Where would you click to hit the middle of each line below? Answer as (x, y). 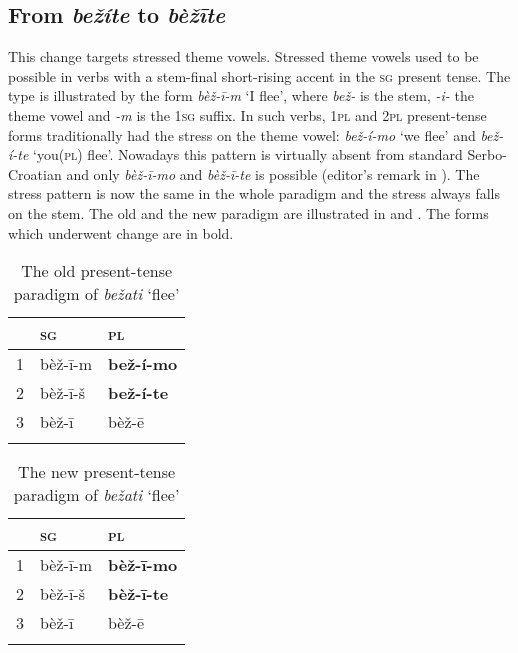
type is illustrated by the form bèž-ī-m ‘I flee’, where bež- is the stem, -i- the (241, 95)
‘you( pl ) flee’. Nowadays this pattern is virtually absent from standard (248, 154)
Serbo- (487, 154)
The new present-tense (97, 472)
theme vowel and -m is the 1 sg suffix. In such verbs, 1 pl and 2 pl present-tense (247, 114)
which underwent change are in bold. (121, 232)
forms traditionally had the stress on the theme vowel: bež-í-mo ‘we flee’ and (242, 134)
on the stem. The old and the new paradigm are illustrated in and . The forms (248, 212)
